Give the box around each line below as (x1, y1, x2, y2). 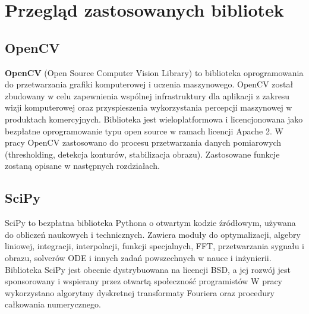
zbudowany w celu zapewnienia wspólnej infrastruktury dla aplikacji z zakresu (5, 89, 290, 102)
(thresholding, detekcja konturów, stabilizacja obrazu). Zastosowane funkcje (5, 147, 280, 160)
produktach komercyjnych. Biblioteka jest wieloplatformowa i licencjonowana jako (5, 112, 303, 125)
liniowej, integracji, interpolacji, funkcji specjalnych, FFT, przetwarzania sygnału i (5, 240, 305, 252)
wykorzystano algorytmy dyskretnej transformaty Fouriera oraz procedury (5, 286, 275, 299)
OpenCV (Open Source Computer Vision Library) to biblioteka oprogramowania (5, 66, 304, 78)
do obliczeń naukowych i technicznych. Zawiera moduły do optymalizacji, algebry (5, 228, 301, 240)
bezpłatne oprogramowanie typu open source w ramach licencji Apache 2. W (5, 124, 283, 137)
